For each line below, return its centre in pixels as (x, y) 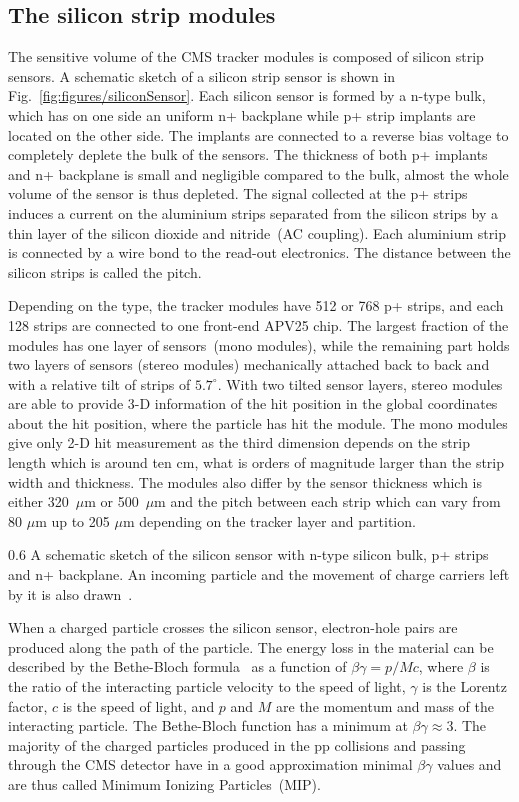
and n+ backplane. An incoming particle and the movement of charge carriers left (259, 574)
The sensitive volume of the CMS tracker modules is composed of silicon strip (246, 56)
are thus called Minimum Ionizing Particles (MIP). (164, 783)
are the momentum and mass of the (385, 705)
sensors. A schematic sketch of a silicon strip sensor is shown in (202, 75)
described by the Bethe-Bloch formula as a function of (177, 666)
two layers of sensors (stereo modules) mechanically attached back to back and (249, 364)
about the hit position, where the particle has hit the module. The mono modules (258, 422)
